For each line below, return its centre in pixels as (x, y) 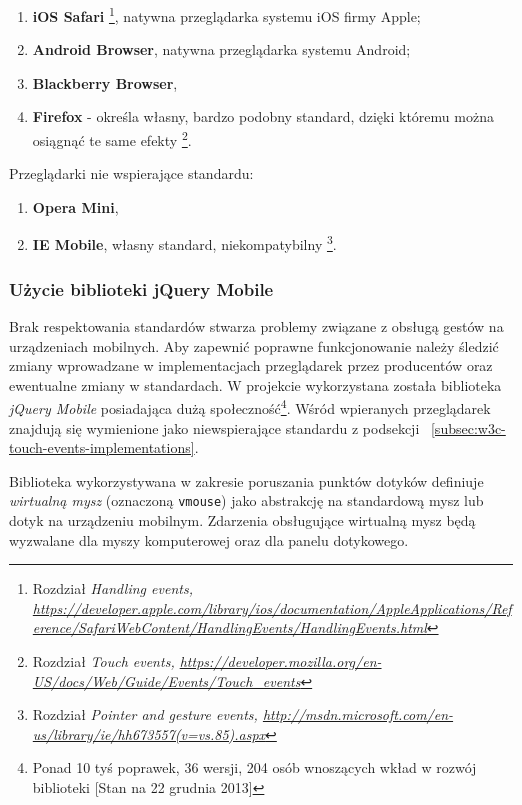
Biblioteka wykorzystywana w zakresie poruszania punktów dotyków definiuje (246, 480)
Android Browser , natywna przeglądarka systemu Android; (221, 49)
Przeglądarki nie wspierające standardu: (131, 173)
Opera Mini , (75, 206)
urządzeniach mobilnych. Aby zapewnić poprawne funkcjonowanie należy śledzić (254, 345)
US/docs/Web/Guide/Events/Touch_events (166, 680)
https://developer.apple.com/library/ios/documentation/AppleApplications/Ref (272, 607)
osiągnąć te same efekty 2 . (112, 138)
